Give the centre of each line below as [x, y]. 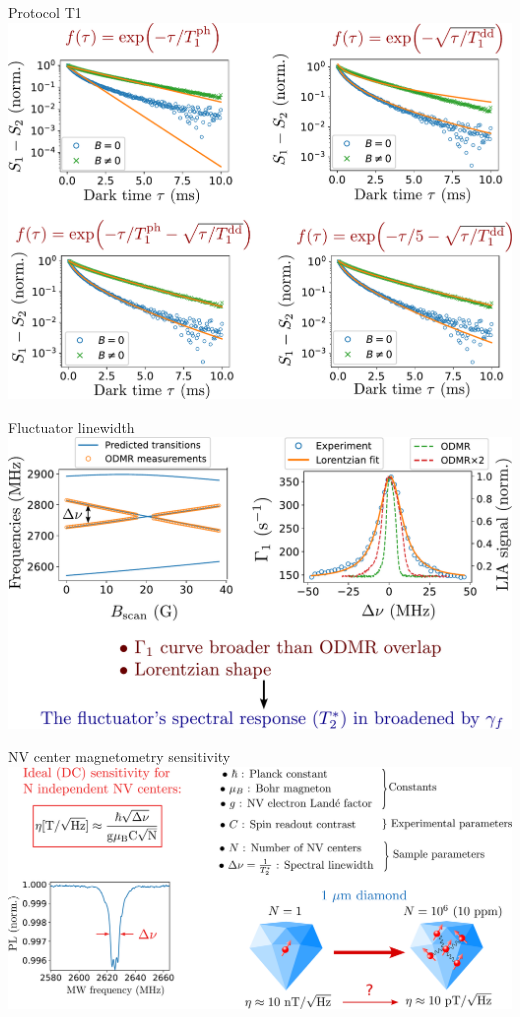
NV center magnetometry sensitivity [119, 756]
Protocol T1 [45, 12]
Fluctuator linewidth [71, 426]
